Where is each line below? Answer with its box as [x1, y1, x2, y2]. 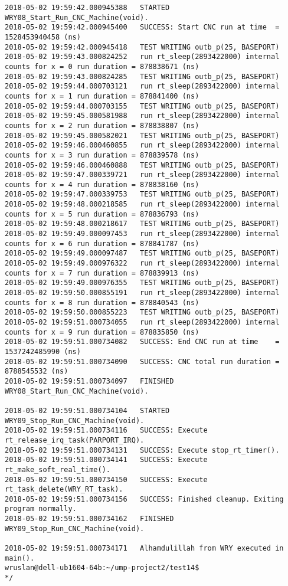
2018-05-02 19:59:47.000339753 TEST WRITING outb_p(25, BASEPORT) [5, 190, 280, 199]
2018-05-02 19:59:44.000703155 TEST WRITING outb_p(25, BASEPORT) [5, 102, 280, 110]
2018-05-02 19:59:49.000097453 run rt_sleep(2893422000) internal [5, 230, 280, 238]
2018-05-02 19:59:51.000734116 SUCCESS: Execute [5, 426, 208, 435]
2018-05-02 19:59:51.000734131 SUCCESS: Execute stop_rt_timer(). [5, 446, 280, 454]
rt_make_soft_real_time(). [5, 465, 110, 474]
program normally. [5, 505, 77, 513]
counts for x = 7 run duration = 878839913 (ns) [5, 269, 199, 277]
